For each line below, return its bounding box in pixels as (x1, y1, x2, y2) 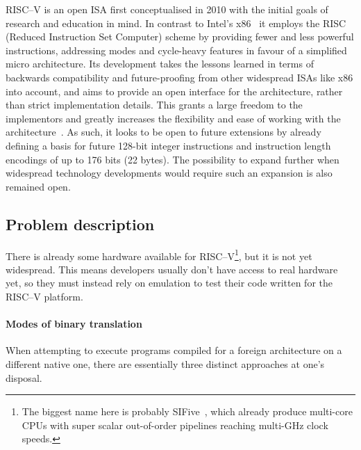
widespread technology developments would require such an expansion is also (6, 166, 333, 180)
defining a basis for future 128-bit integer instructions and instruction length (6, 138, 331, 152)
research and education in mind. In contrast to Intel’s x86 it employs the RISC (6, 15, 346, 30)
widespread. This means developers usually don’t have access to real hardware (6, 262, 338, 276)
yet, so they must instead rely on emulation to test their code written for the (6, 275, 333, 290)
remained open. (6, 179, 71, 193)
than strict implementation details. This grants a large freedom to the (6, 97, 303, 112)
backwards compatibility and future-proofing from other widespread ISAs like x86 (6, 70, 353, 84)
